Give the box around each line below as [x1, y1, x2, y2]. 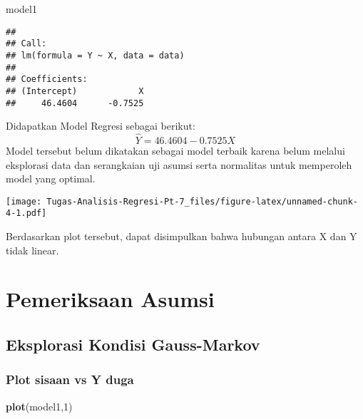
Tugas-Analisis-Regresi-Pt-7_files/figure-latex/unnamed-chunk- [46, 196, 358, 207]
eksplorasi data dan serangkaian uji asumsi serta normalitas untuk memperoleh [6, 157, 352, 172]
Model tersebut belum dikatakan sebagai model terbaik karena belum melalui [6, 143, 345, 157]
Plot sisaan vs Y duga [6, 371, 134, 388]
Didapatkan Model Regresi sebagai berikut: [6, 118, 195, 133]
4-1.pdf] [6, 208, 47, 219]
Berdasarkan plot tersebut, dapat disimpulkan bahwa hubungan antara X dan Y [6, 229, 357, 244]
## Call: [6, 38, 47, 49]
